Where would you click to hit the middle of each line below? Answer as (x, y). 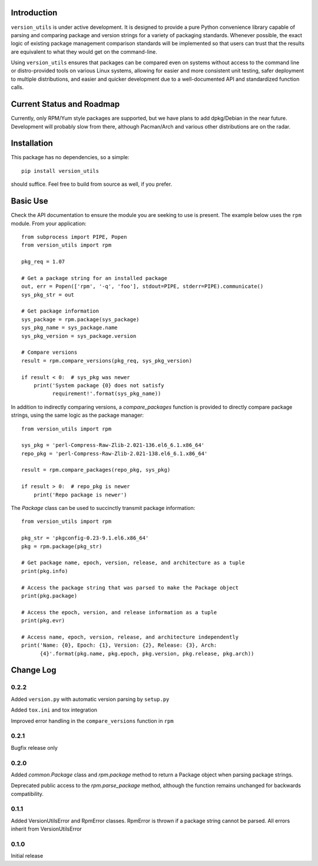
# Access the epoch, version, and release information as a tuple (119, 612)
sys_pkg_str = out (48, 294)
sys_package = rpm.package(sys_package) (80, 319)
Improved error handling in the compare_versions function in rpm (92, 721)
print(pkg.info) (45, 571)
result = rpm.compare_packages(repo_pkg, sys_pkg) (96, 470)
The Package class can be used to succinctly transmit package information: (103, 508)
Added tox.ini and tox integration (54, 710)
